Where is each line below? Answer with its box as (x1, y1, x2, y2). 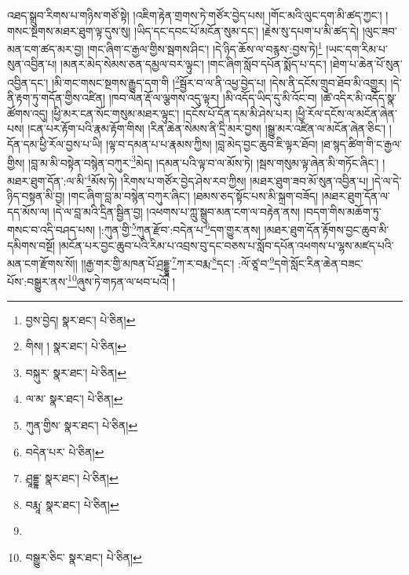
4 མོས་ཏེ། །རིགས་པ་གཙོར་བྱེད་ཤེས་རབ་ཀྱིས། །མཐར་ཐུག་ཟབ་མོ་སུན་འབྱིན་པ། (86, 170, 369, 189)
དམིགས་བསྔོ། (7, 236, 56, 253)
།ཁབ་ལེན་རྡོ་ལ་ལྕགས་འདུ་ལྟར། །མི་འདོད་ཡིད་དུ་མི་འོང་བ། (108, 90, 317, 106)
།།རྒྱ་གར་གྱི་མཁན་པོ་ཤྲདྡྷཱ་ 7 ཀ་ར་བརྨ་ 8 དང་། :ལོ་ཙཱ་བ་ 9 (81, 253, 275, 271)
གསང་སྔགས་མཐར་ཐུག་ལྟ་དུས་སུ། (7, 22, 131, 38)
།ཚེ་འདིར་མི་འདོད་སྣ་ (320, 90, 397, 106)
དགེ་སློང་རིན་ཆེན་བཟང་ (274, 255, 363, 271)
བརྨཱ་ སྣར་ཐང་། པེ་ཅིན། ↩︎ (25, 496, 119, 512)
